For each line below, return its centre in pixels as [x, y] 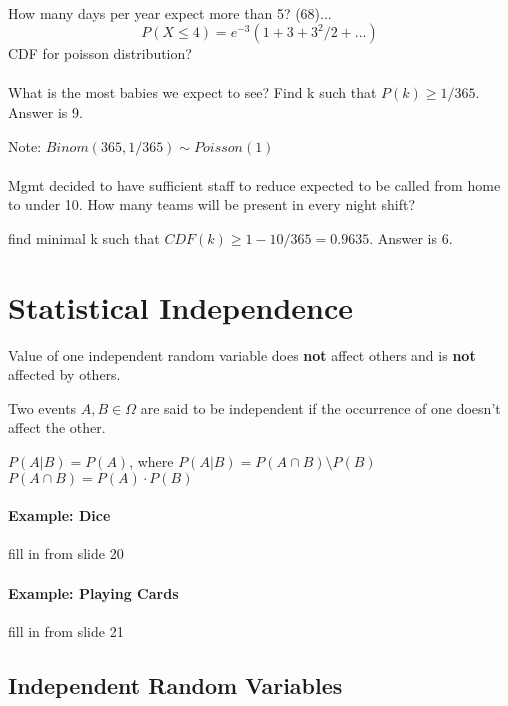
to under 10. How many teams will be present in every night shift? [212, 204]
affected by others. [64, 374]
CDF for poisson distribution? [100, 53]
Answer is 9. [45, 111]
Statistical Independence [181, 306]
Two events [42, 407]
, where [151, 461]
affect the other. [57, 427]
